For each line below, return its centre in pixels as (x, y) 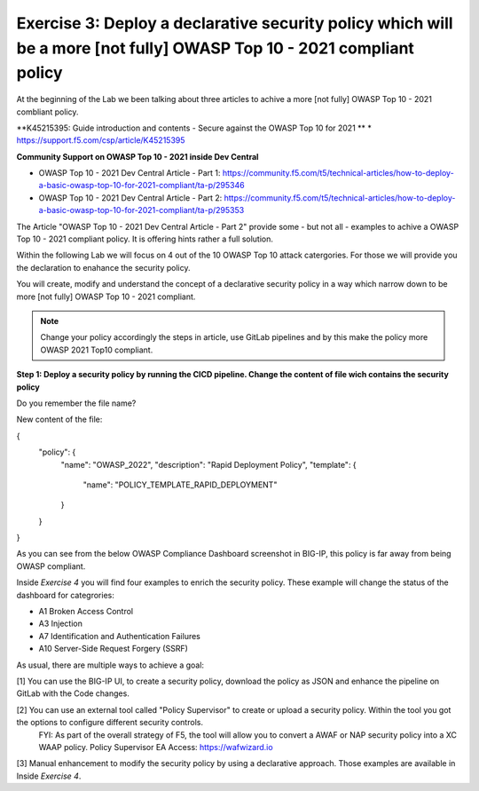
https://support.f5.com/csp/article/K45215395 (101, 140)
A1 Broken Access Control (86, 612)
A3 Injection (61, 624)
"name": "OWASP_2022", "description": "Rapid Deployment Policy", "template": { (208, 464)
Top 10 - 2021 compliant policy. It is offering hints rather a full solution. (145, 239)
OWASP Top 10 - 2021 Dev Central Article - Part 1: (130, 173)
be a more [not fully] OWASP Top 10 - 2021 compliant (215, 48)
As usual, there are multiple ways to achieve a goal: (110, 665)
